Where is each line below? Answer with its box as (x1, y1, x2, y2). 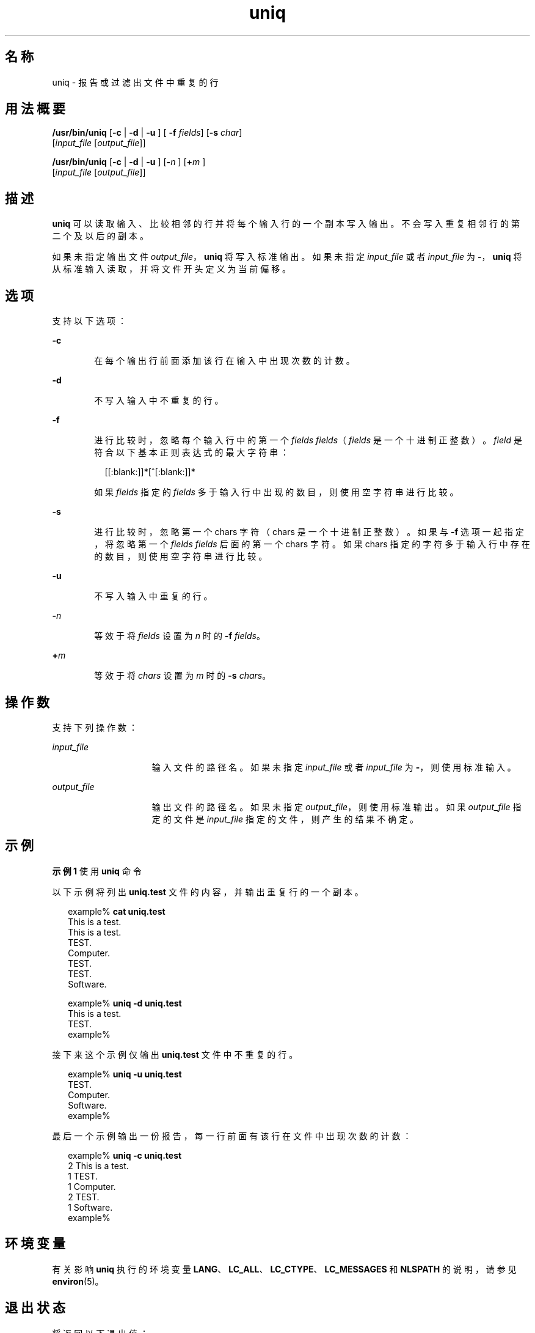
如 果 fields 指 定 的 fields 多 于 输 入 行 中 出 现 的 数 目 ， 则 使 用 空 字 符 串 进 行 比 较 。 (94, 487, 459, 498)
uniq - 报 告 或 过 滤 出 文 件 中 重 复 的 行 (52, 76, 219, 87)
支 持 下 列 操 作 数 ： (52, 722, 137, 733)
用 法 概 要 (5, 101, 65, 117)
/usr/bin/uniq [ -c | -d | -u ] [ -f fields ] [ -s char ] (52, 127, 242, 138)
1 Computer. (68, 1181, 116, 1192)
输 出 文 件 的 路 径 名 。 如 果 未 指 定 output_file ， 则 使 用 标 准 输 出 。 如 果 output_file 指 (151, 801, 522, 812)
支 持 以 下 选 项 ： (52, 316, 127, 327)
